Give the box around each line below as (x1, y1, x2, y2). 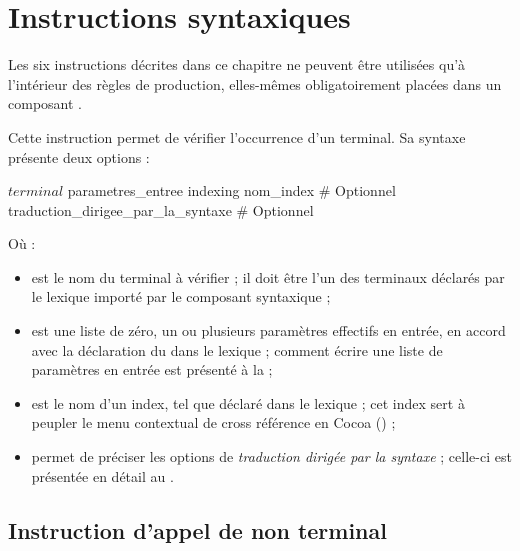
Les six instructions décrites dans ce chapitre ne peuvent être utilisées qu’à (8, 54, 466, 75)
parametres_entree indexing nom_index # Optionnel (67, 180, 396, 201)
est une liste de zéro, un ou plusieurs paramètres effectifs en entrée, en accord (31, 320, 506, 341)
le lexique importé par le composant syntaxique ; (31, 286, 331, 307)
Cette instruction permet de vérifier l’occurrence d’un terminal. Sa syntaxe (8, 126, 466, 147)
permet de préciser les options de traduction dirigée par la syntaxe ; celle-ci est (31, 446, 512, 467)
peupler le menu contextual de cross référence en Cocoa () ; (31, 412, 396, 433)
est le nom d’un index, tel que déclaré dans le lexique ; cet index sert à (31, 392, 465, 413)
